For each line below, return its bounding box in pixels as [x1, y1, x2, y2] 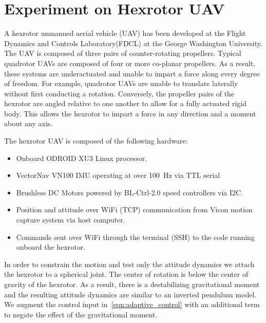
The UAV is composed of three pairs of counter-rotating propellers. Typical [4, 48, 241, 58]
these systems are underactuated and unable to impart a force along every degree [4, 68, 260, 78]
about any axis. [4, 118, 53, 129]
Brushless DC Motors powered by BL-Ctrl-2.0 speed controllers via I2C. [16, 187, 243, 197]
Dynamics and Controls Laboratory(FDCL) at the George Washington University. [4, 37, 262, 48]
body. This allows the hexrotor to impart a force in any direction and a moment [4, 108, 256, 118]
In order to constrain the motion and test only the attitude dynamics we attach [4, 258, 255, 269]
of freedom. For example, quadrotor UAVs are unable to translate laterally [4, 78, 238, 89]
